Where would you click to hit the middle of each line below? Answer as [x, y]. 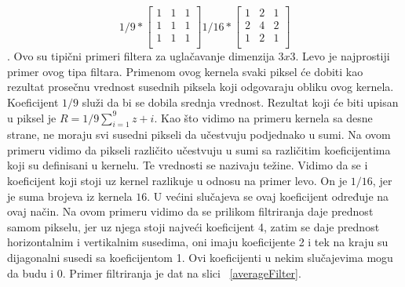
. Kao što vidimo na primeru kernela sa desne [263, 117]
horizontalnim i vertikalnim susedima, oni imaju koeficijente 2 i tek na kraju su [198, 242]
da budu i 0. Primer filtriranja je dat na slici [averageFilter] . [154, 272]
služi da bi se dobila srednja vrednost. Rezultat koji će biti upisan [240, 102]
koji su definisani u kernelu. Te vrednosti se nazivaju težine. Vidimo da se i [188, 165]
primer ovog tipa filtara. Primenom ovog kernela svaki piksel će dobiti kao [185, 71]
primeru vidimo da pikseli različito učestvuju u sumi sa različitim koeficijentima [199, 149]
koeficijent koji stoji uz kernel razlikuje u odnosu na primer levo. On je [177, 181]
